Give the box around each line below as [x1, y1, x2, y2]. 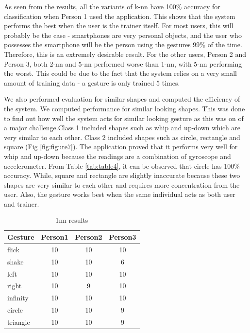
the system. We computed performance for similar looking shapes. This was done [4, 103, 245, 113]
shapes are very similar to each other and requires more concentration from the [4, 179, 240, 190]
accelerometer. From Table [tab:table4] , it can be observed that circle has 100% [4, 160, 240, 171]
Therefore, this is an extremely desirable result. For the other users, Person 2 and [4, 49, 247, 59]
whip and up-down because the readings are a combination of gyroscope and [4, 151, 231, 161]
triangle [7, 316, 30, 327]
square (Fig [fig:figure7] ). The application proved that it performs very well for [4, 141, 238, 152]
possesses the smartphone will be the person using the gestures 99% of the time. [4, 39, 242, 50]
